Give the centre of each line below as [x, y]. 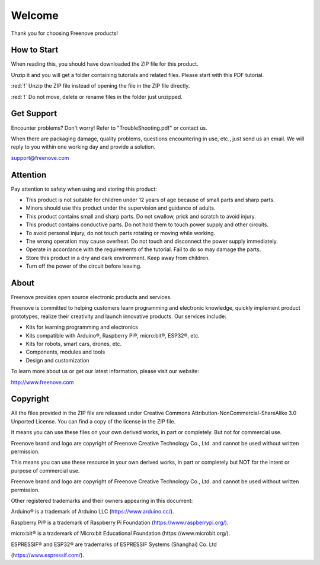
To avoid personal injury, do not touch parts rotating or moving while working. [121, 233]
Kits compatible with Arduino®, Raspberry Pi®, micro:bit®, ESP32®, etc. [113, 335]
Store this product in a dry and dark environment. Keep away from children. [118, 258]
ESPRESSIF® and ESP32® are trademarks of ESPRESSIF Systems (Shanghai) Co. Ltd [114, 544]
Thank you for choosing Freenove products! [65, 33]
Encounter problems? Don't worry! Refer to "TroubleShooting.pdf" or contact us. [109, 128]
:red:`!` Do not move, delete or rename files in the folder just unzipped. [97, 97]
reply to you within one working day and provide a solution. [83, 147]
